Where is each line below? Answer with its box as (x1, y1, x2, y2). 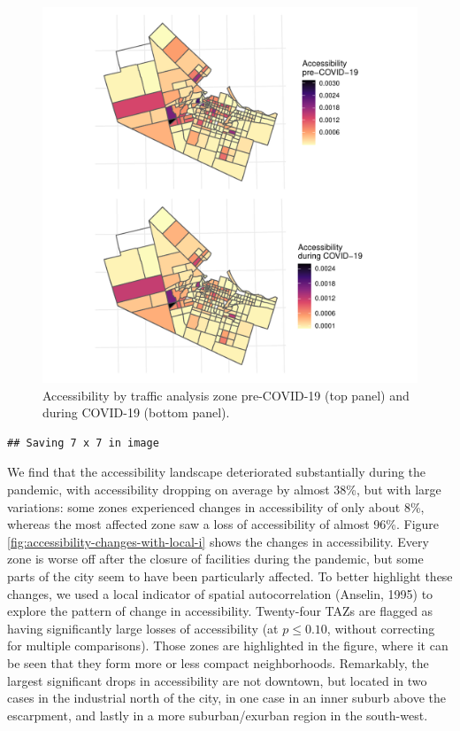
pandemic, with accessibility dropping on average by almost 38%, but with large (7, 479, 441, 498)
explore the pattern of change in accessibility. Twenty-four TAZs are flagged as (7, 602, 433, 620)
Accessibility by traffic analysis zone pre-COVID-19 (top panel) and (42, 385, 410, 404)
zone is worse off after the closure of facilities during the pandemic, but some (7, 549, 424, 568)
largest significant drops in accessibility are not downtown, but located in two (7, 671, 427, 689)
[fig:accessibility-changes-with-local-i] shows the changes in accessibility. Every (7, 532, 429, 550)
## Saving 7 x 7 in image (7, 436, 159, 449)
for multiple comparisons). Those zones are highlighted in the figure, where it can (7, 636, 448, 655)
